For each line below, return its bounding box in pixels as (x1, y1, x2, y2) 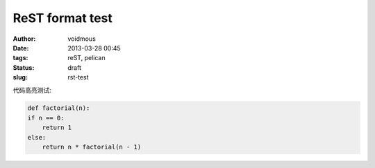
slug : (12, 73, 28, 82)
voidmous (67, 35, 97, 43)
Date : (12, 44, 29, 52)
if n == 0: (27, 114, 65, 122)
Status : (12, 63, 35, 72)
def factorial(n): (27, 104, 90, 112)
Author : (12, 35, 36, 43)
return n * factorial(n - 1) (42, 143, 142, 151)
